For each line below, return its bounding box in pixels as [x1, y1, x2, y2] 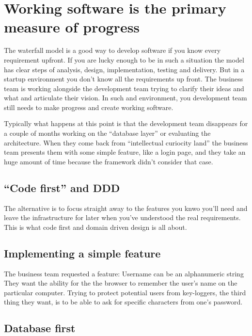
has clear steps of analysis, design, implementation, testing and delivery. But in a [4, 64, 245, 74]
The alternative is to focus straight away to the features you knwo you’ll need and [4, 203, 248, 213]
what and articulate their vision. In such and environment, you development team [4, 93, 247, 103]
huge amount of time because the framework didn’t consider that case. [4, 156, 213, 166]
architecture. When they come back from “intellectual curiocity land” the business [4, 137, 248, 147]
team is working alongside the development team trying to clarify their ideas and [4, 83, 244, 93]
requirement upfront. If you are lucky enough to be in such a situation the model [4, 54, 244, 64]
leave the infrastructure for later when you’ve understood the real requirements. [4, 212, 241, 223]
